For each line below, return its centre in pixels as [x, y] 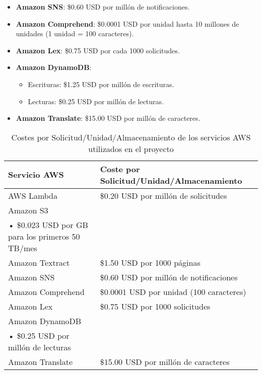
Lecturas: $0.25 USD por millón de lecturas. [96, 101]
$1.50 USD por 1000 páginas [150, 262]
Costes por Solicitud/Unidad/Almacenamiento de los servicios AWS [131, 137]
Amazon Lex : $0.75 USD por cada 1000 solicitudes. [98, 50]
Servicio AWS [36, 175]
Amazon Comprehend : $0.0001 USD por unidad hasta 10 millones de [127, 23]
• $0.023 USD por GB [48, 225]
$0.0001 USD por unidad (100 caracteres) [173, 291]
